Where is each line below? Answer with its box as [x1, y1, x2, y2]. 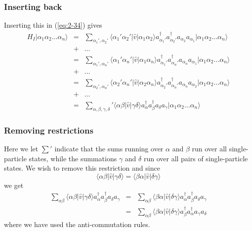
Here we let [4, 143, 39, 153]
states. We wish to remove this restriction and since [4, 163, 160, 173]
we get [4, 180, 24, 190]
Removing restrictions [4, 124, 93, 136]
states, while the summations [29, 153, 117, 163]
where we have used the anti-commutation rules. [4, 219, 150, 229]
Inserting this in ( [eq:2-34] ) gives [4, 20, 102, 30]
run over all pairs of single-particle [143, 153, 248, 163]
